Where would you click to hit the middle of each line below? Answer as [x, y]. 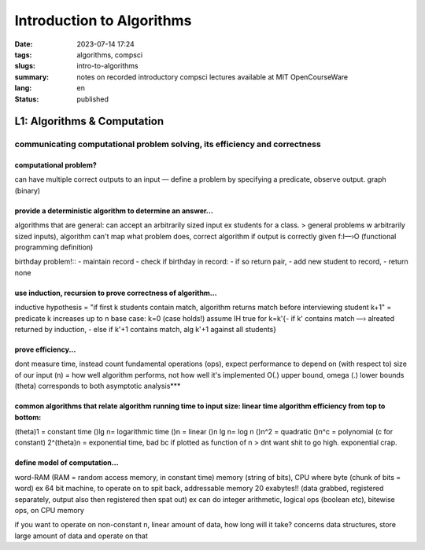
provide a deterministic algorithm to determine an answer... [114, 210]
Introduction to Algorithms [103, 20]
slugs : [25, 66]
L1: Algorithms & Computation [89, 122]
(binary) [28, 190]
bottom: [28, 417]
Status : [27, 99]
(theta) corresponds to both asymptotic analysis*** [98, 386]
